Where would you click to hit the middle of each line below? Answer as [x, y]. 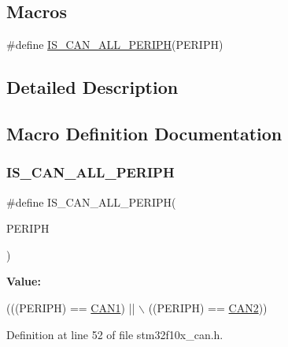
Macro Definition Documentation [144, 133]
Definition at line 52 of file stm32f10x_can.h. [115, 334]
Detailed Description [92, 87]
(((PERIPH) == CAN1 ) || [71, 307]
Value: [24, 281]
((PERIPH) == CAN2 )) [208, 307]
